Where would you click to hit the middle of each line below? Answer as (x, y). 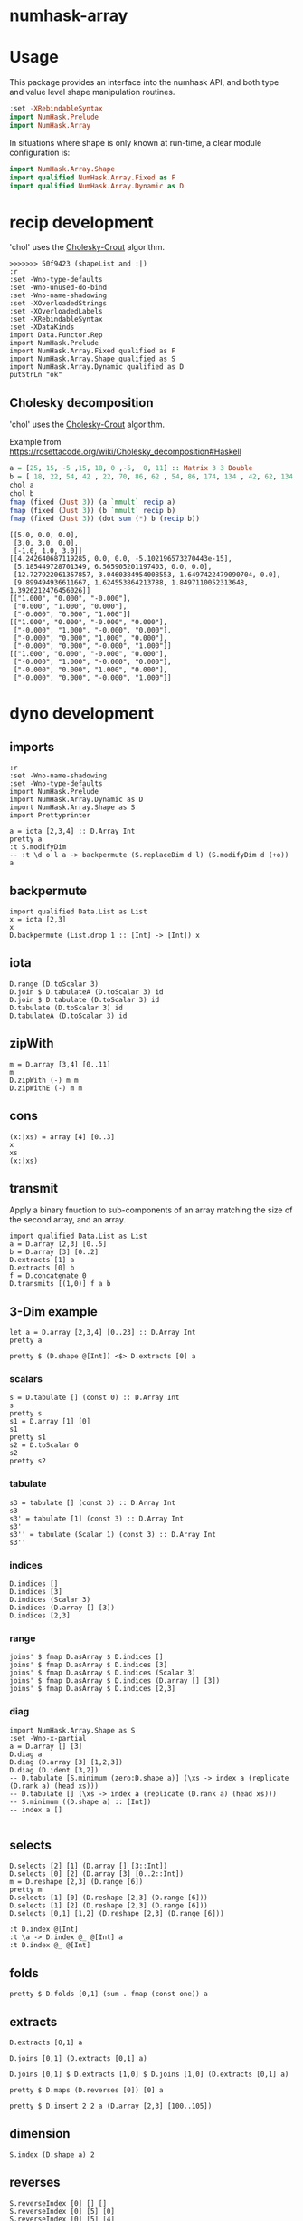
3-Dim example (53, 1312)
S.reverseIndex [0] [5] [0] (62, 2211)
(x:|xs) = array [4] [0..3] (62, 1137)
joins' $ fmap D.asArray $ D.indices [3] (89, 1665)
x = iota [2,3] (38, 920)
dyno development (82, 714)
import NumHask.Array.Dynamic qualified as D (96, 367)
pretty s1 (28, 1437)
